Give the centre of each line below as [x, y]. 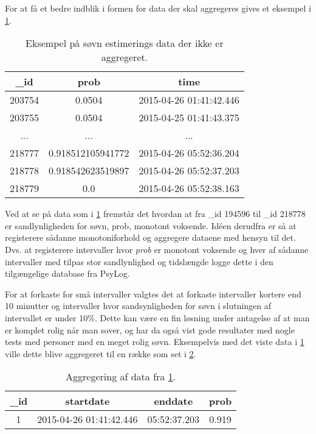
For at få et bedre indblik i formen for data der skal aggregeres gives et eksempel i [158, 8]
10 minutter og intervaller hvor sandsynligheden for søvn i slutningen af [138, 306]
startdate [88, 401]
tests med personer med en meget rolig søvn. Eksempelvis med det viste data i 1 [155, 342]
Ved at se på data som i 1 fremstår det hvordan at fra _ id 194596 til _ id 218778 [155, 214]
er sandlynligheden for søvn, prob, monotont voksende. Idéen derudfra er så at [151, 225]
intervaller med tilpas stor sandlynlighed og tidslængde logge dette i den [139, 261]
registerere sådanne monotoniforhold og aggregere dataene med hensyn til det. [150, 237]
